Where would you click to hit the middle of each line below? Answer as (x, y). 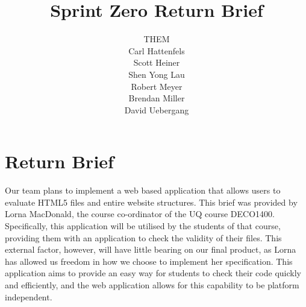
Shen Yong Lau (157, 74)
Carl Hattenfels (157, 50)
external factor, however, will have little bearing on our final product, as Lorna (151, 249)
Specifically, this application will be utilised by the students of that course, (143, 226)
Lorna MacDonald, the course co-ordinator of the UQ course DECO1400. (140, 214)
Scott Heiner (157, 62)
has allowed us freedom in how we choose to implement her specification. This (149, 261)
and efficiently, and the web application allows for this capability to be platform (152, 284)
